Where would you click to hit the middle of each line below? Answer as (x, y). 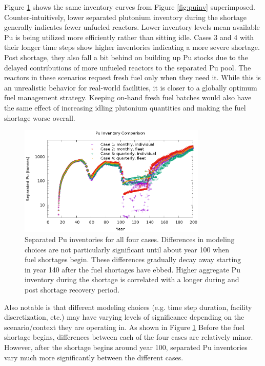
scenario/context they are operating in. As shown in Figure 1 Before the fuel (125, 327)
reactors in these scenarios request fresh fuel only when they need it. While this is (132, 77)
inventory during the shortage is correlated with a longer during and (132, 279)
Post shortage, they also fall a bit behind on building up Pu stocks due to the (126, 57)
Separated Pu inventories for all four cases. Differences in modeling (130, 239)
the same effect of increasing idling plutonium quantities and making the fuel (125, 107)
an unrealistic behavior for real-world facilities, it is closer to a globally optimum (131, 87)
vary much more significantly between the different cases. (94, 357)
